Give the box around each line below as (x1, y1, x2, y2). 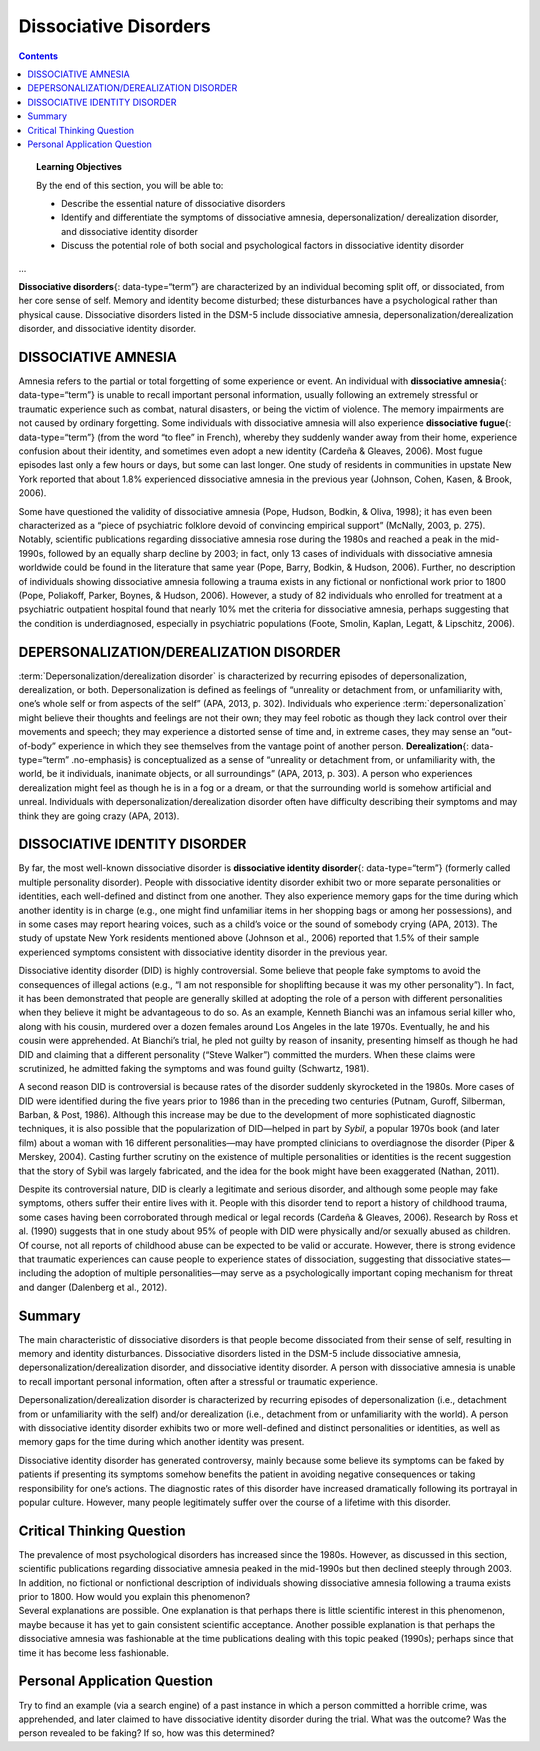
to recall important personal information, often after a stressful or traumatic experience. (18, 1375, 379, 1387)
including (18, 1267, 57, 1279)
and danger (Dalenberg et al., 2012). (18, 1281, 168, 1293)
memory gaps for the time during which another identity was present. (18, 1436, 305, 1448)
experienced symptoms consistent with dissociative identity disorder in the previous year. (18, 946, 388, 958)
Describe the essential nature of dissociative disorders (61, 198, 286, 210)
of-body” (18, 740, 57, 752)
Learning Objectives (36, 161, 122, 173)
